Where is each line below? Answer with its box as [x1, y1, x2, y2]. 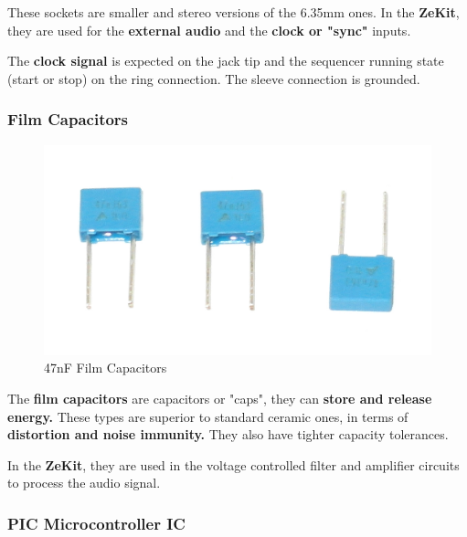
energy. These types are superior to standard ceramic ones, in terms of [7, 406, 409, 426]
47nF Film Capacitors [44, 358, 167, 377]
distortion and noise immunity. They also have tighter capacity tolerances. [7, 425, 449, 444]
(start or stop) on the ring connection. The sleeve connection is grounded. [7, 68, 420, 88]
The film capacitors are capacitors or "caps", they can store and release [7, 389, 432, 407]
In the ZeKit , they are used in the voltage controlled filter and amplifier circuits [7, 455, 460, 474]
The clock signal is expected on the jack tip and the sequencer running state [7, 51, 444, 70]
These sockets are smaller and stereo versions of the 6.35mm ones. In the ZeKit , [7, 3, 460, 21]
